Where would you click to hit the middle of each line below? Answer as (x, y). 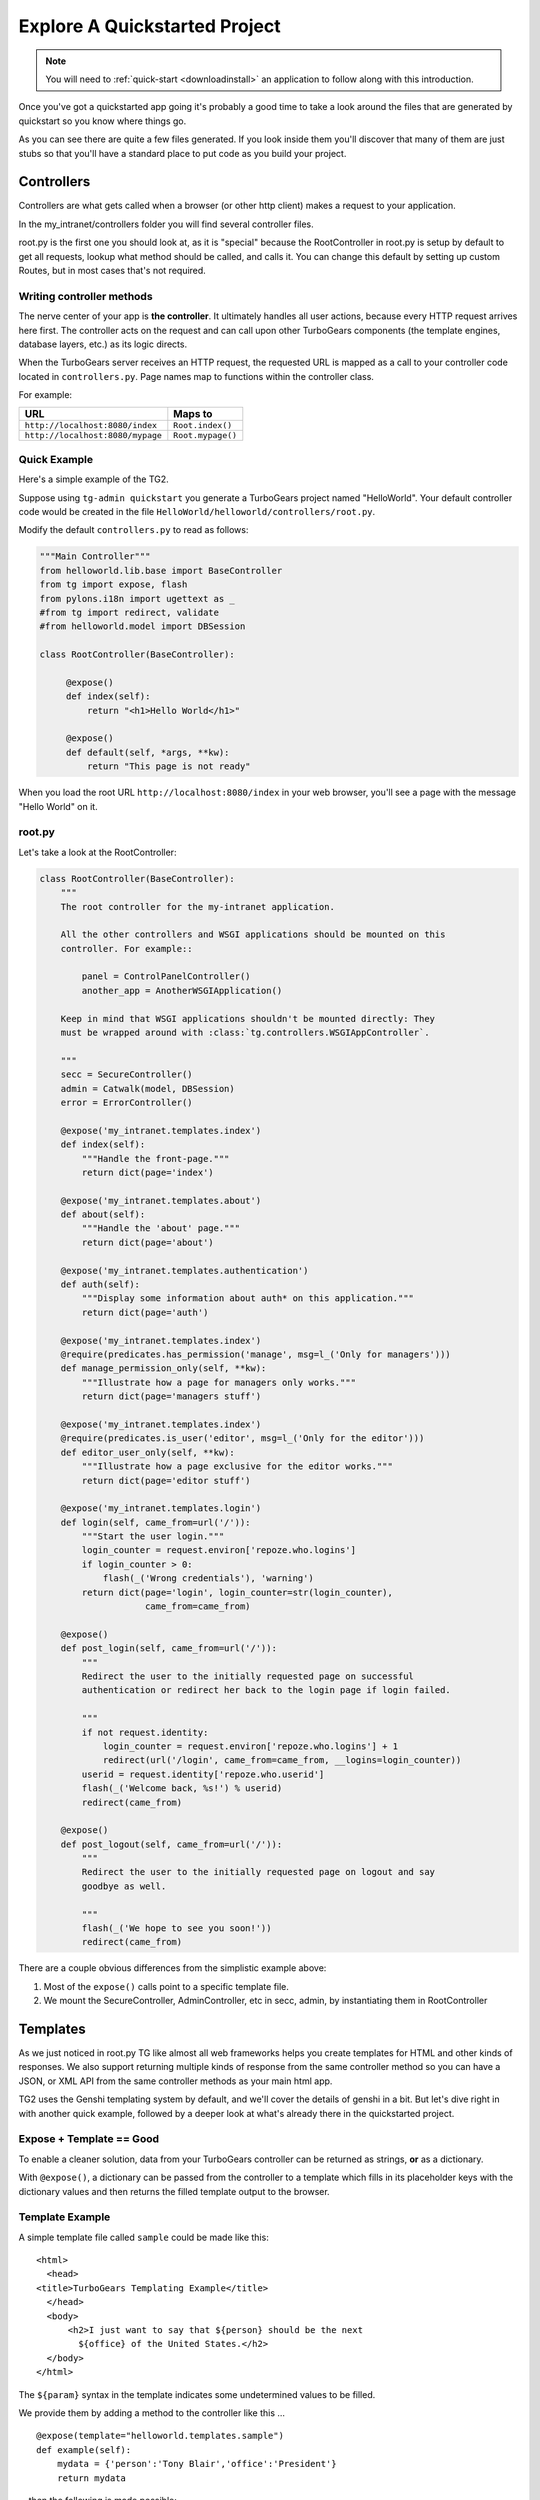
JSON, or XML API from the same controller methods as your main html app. (175, 2081)
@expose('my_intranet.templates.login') (161, 1508)
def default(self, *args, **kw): (147, 752)
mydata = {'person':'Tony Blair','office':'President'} (196, 2464)
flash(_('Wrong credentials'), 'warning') (208, 1578)
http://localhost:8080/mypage (93, 435)
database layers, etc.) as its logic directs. (103, 344)
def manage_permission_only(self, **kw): (163, 1368)
